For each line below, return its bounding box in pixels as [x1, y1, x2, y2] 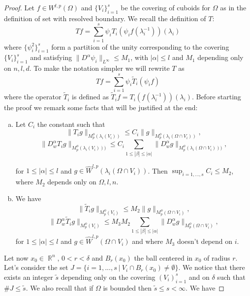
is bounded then [103, 282, 152, 293]
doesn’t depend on [177, 236, 233, 246]
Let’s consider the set [4, 262, 68, 272]
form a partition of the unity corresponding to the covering [51, 41, 229, 52]
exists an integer [4, 271, 53, 282]
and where [132, 236, 163, 246]
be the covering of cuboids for [121, 2, 211, 12]
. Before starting [191, 91, 241, 102]
